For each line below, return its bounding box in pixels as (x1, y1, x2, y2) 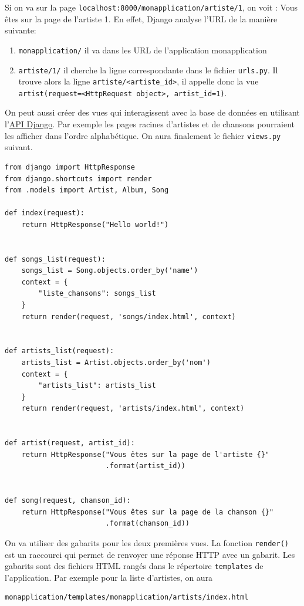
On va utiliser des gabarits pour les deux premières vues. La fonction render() (5, 536, 289, 549)
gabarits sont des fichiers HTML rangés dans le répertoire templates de (5, 560, 264, 572)
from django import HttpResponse (5, 162, 135, 171)
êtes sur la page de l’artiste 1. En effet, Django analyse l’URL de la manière (5, 12, 278, 25)
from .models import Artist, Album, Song (5, 186, 169, 195)
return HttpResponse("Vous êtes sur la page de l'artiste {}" (21, 450, 270, 459)
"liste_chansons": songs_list (38, 289, 156, 298)
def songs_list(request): (5, 255, 106, 263)
